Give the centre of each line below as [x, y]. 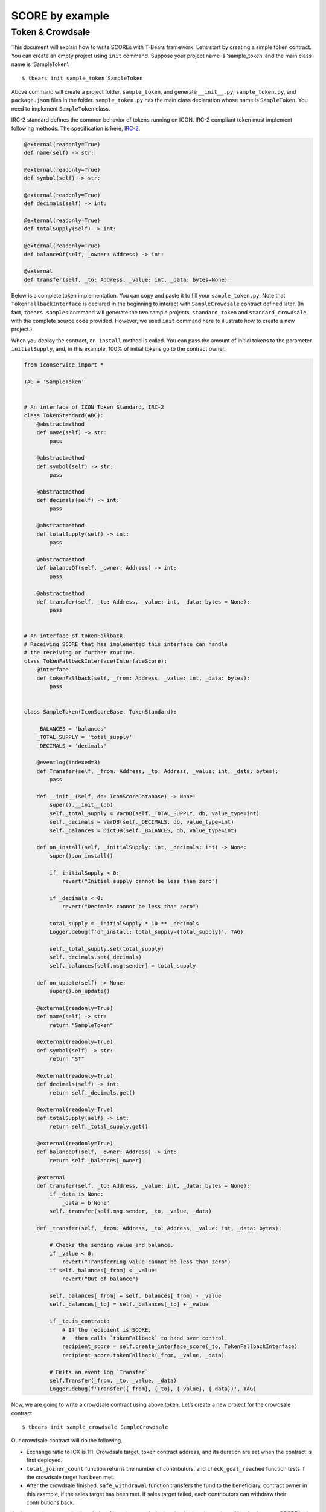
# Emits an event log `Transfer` [99, 1372]
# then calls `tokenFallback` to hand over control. [145, 1338]
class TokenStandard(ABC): [64, 415]
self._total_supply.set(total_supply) [107, 949]
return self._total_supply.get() [99, 1127]
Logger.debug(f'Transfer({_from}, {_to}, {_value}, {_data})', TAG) [153, 1389]
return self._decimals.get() [92, 1093]
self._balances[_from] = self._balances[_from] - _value [135, 1296]
